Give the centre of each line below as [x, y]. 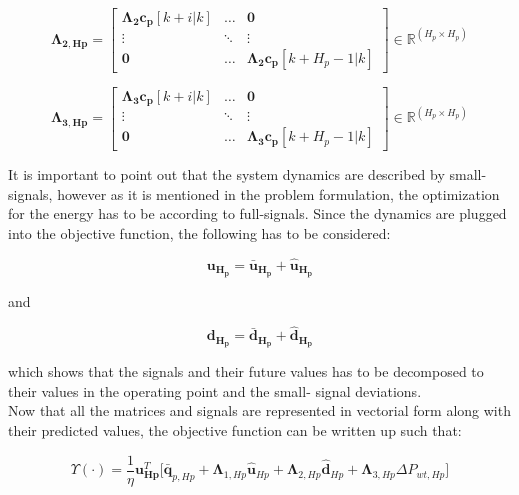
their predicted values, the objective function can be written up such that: [235, 430]
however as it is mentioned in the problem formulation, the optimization [278, 193]
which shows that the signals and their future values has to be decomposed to [246, 371]
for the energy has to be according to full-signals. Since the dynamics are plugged [257, 213]
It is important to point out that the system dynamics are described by [226, 174]
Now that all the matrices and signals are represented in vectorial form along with [259, 410]
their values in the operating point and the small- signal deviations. [215, 390]
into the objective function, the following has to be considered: [199, 232]
